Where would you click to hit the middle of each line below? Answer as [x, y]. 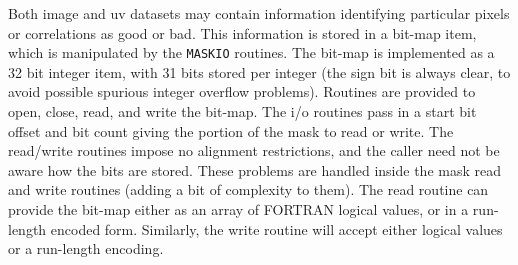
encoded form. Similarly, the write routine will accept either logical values [276, 228]
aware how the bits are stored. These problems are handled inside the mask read [254, 169]
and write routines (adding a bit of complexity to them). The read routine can [248, 189]
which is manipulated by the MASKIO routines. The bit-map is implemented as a [251, 52]
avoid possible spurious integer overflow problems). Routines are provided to [242, 91]
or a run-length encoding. [86, 248]
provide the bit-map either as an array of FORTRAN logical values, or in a [238, 209]
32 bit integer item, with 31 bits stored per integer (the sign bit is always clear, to [259, 71]
